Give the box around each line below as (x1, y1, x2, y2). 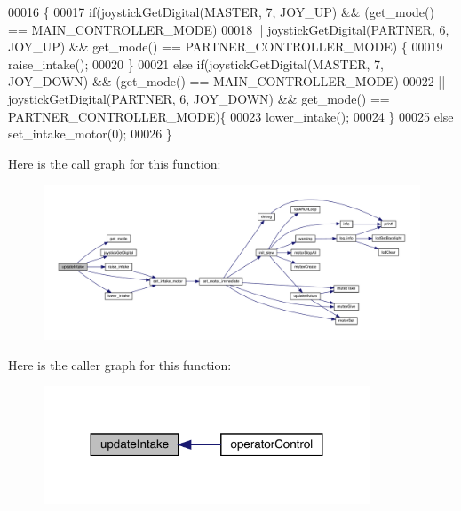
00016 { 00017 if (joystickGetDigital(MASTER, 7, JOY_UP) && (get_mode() (8, 3, 434, 20)
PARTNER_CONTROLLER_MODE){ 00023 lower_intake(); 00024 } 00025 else (8, 106, 454, 125)
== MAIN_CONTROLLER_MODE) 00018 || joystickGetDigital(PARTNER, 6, (8, 20, 449, 38)
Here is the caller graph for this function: (8, 355, 232, 373)
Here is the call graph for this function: (8, 153, 221, 172)
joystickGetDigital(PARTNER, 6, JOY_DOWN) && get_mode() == (8, 89, 390, 107)
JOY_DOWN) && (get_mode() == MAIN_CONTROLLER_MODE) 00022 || (8, 72, 446, 90)
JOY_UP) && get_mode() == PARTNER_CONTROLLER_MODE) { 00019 (8, 37, 443, 56)
